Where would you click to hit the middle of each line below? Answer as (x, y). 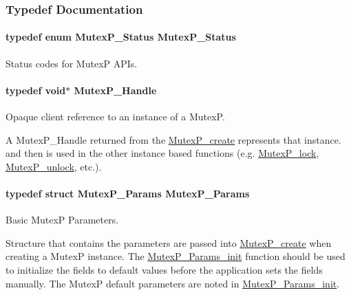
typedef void (36, 90)
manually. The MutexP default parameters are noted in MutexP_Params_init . (173, 283)
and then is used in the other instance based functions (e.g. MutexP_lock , (162, 153)
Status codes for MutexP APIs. (72, 63)
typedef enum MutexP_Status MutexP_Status (121, 37)
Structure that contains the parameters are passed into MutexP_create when (169, 242)
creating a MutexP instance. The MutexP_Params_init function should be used (175, 256)
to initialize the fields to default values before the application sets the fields (164, 269)
